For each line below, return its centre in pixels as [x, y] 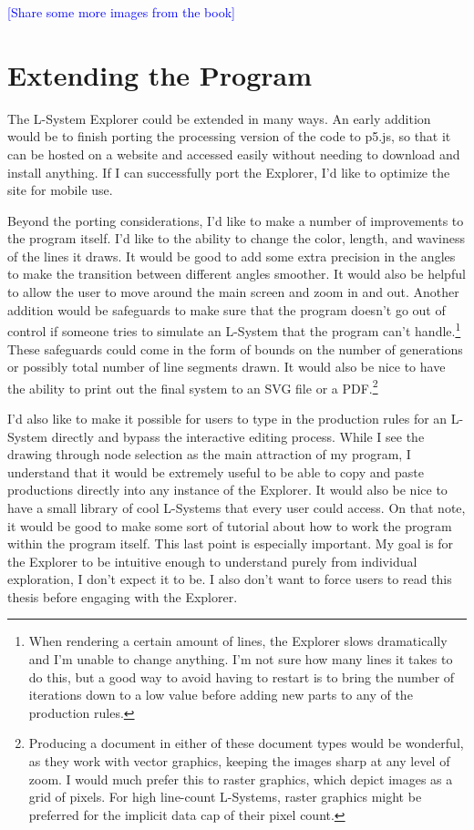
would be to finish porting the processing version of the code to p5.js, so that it [229, 136]
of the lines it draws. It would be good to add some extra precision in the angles [232, 256]
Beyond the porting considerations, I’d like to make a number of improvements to [236, 220]
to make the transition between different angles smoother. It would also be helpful [237, 274]
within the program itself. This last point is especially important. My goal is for [231, 543]
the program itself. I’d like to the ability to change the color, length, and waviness [237, 238]
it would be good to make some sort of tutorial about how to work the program [230, 525]
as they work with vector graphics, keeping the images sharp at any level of [239, 761]
